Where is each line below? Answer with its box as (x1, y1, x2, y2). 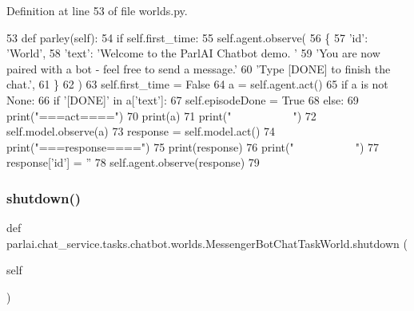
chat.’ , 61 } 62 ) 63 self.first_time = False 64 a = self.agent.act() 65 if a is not (6, 76, 388, 93)
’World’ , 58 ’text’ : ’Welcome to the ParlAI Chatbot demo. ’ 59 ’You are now (6, 45, 380, 61)
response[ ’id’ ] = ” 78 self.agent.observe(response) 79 (6, 154, 260, 171)
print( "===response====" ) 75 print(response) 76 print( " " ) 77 (6, 138, 380, 155)
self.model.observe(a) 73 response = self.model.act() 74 (6, 123, 276, 140)
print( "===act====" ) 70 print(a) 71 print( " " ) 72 (6, 107, 316, 124)
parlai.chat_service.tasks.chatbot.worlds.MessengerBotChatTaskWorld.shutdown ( (6, 234, 408, 251)
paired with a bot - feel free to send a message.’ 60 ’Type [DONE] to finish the (6, 60, 391, 77)
